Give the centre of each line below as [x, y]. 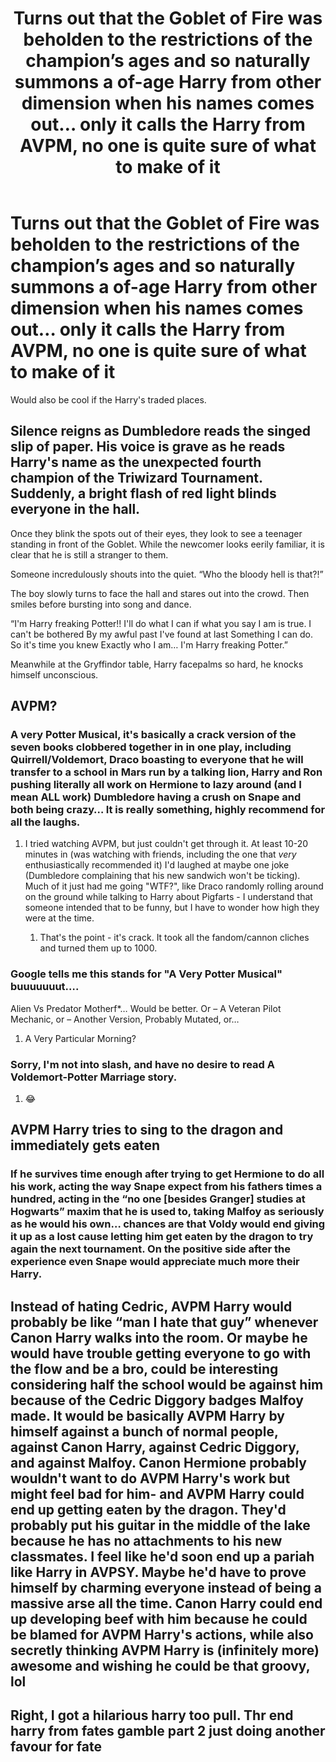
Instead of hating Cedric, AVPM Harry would [151, 1306]
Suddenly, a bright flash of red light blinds [143, 493]
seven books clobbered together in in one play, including [151, 747]
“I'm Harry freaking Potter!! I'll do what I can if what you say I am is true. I [161, 623]
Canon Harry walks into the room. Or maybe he [159, 1337]
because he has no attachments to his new [146, 1540]
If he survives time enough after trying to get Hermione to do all [167, 1174]
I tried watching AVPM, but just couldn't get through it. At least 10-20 [166, 844]
